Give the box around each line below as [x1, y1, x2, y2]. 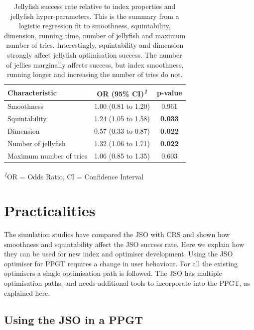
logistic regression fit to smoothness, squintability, [18, 20, 171, 31]
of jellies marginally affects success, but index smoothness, [6, 59, 184, 70]
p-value [157, 87, 182, 97]
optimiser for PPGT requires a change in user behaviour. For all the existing [4, 258, 238, 268]
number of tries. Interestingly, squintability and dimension [6, 40, 184, 50]
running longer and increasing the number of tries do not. [6, 69, 183, 80]
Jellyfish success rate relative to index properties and [14, 1, 176, 11]
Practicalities [4, 200, 96, 221]
